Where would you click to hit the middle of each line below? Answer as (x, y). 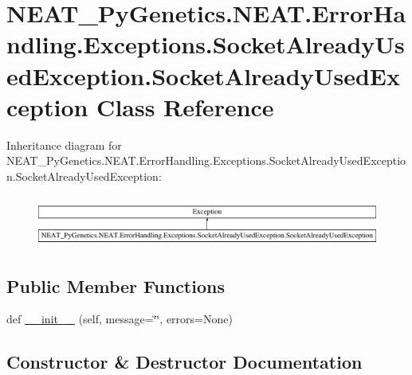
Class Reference (185, 106)
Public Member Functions (116, 285)
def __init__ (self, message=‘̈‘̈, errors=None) (120, 319)
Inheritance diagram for (64, 145)
